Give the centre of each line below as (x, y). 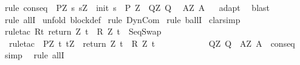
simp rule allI (34, 55)
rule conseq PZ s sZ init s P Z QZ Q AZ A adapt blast (137, 7)
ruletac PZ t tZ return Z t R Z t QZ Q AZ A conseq (152, 43)
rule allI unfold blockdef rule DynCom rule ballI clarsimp (122, 19)
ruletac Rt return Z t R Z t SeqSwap (83, 31)
